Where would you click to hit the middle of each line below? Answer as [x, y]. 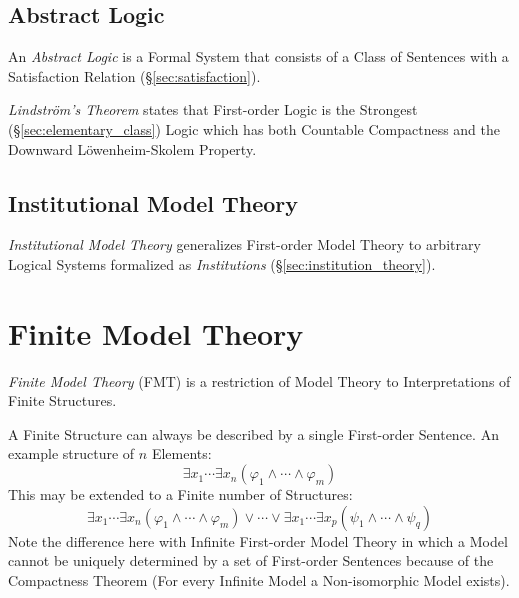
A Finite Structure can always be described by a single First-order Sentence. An [253, 433]
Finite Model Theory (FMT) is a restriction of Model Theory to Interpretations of [259, 380]
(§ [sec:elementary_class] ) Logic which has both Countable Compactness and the [254, 128]
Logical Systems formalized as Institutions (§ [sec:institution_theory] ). [222, 263]
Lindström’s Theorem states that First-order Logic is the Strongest [213, 109]
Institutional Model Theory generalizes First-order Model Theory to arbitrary [244, 244]
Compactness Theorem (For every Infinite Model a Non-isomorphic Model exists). [259, 579]
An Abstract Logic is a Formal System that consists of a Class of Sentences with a [258, 56]
